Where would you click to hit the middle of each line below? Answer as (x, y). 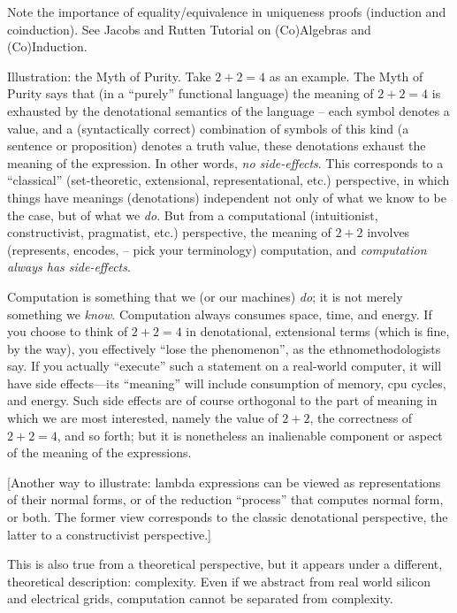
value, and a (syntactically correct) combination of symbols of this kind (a (208, 128)
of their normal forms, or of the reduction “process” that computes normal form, (225, 499)
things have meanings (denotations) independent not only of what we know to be (227, 197)
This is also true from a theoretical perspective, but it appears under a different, (225, 564)
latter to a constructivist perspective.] (109, 534)
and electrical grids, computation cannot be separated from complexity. (200, 598)
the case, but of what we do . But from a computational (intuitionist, (193, 215)
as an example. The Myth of (346, 76)
